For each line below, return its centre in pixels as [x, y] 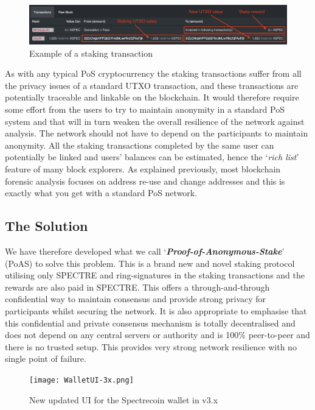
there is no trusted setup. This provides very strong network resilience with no [151, 346]
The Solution [47, 226]
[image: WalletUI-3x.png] [81, 380]
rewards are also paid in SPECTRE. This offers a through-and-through [137, 287]
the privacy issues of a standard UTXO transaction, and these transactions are [152, 85]
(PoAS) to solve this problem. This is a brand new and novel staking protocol [150, 263]
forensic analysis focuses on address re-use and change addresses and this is [145, 181]
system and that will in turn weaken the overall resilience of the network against [155, 121]
